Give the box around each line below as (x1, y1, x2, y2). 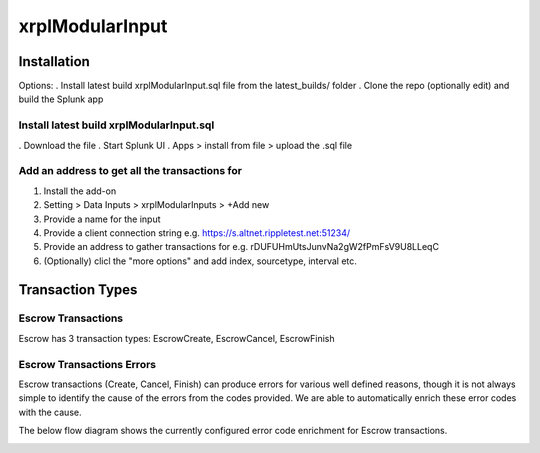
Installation (18, 53, 90, 70)
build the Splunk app (18, 93, 104, 105)
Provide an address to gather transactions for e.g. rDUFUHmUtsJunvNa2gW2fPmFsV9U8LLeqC (43, 241, 440, 253)
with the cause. (18, 406, 82, 418)
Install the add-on (43, 185, 117, 197)
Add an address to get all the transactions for (18, 164, 242, 178)
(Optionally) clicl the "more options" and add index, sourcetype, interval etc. (43, 255, 357, 267)
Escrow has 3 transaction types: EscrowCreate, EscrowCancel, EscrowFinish (18, 332, 335, 344)
